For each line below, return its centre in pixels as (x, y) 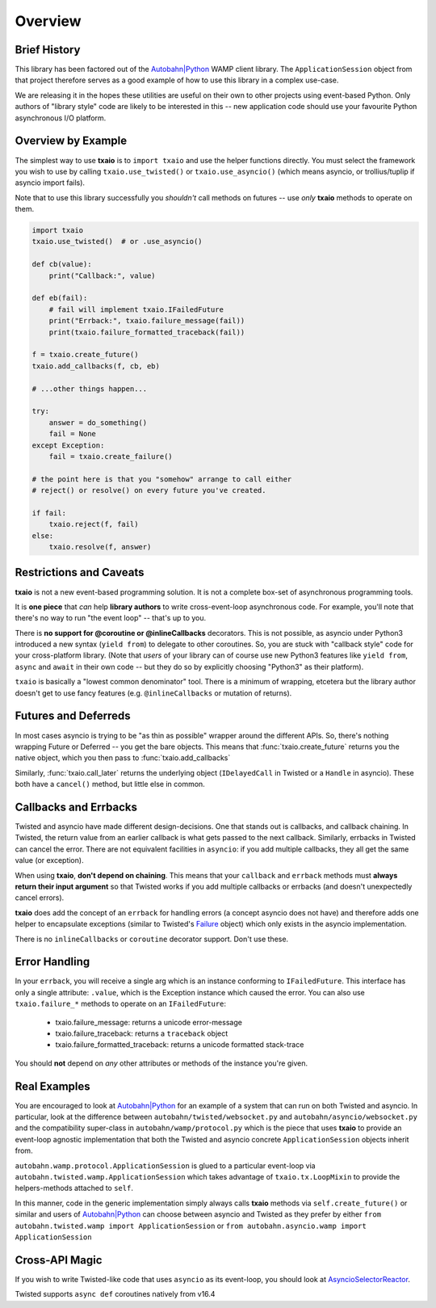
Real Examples (52, 1086)
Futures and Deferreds (73, 716)
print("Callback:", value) (103, 275)
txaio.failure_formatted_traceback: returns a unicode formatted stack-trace (180, 1045)
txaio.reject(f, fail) (94, 524)
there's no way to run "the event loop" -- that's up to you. (111, 618)
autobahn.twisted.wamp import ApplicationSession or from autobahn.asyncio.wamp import (191, 1226)
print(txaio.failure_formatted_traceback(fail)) (147, 332)
